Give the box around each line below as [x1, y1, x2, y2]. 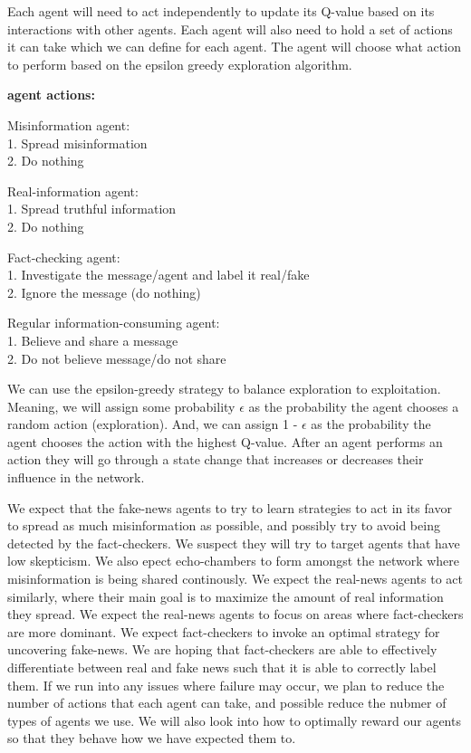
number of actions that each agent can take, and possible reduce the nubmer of [7, 693, 447, 712]
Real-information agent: [7, 181, 139, 200]
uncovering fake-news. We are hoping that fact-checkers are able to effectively [7, 640, 437, 659]
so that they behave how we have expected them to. [7, 729, 296, 748]
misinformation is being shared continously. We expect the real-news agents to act [7, 569, 464, 588]
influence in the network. [7, 468, 145, 487]
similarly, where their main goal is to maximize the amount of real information [7, 586, 444, 605]
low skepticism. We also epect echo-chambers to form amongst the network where [7, 551, 459, 570]
